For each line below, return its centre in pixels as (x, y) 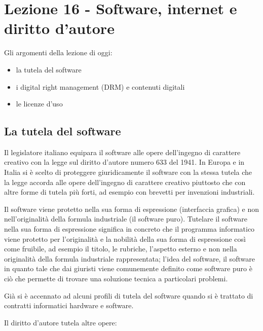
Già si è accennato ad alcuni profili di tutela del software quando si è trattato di (129, 295)
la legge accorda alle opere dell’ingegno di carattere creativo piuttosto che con (125, 182)
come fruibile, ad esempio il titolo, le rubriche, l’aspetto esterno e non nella (121, 249)
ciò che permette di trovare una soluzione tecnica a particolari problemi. (116, 279)
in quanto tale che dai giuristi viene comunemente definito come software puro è (128, 268)
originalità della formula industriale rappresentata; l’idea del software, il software (129, 258)
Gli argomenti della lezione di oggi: (58, 52)
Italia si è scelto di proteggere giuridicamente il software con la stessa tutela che (128, 172)
